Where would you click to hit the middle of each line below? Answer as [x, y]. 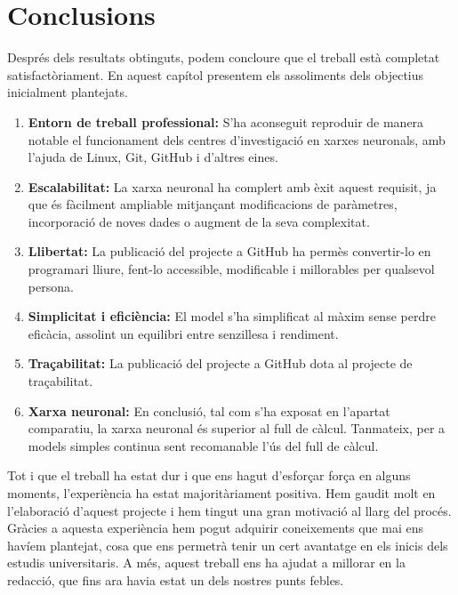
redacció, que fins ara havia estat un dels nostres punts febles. [176, 579]
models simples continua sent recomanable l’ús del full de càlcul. [203, 445]
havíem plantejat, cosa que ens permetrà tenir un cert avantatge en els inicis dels [228, 545]
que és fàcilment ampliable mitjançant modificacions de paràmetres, [213, 204]
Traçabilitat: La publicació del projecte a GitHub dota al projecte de [220, 363]
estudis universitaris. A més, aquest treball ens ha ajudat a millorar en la [206, 563]
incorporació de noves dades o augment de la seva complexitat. [199, 221]
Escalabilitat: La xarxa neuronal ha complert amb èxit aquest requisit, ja [232, 186]
